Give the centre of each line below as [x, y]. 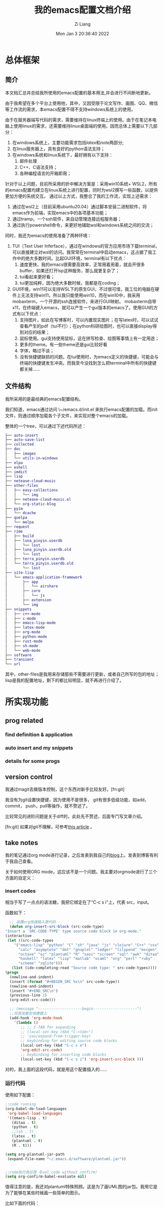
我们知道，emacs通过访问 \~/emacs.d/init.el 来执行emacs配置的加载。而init [82, 409]
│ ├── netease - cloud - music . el [38, 499]
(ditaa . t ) [24, 1123]
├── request [17, 527]
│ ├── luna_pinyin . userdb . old [38, 550]
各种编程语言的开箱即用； [45, 173]
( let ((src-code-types [30, 940]
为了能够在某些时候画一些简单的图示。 [44, 1193]
